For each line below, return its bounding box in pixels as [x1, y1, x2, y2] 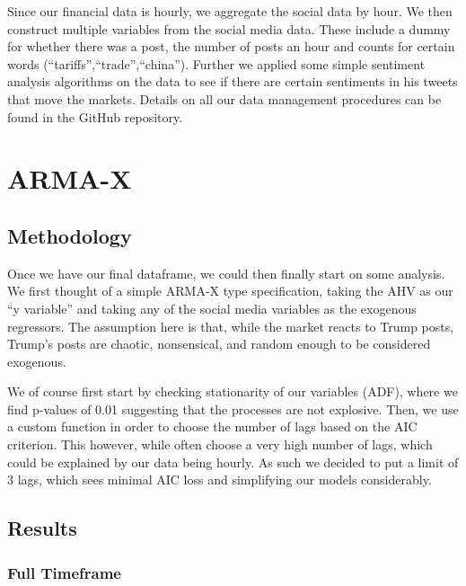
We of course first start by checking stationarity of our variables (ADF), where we [7, 382, 458, 401]
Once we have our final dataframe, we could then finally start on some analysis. [7, 263, 445, 282]
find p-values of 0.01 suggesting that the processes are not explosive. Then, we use [7, 399, 459, 418]
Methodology [7, 221, 132, 249]
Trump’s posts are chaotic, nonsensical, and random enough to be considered [7, 334, 431, 353]
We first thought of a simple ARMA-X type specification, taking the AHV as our [7, 281, 453, 300]
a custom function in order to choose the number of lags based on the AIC [7, 417, 418, 436]
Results [7, 514, 77, 542]
